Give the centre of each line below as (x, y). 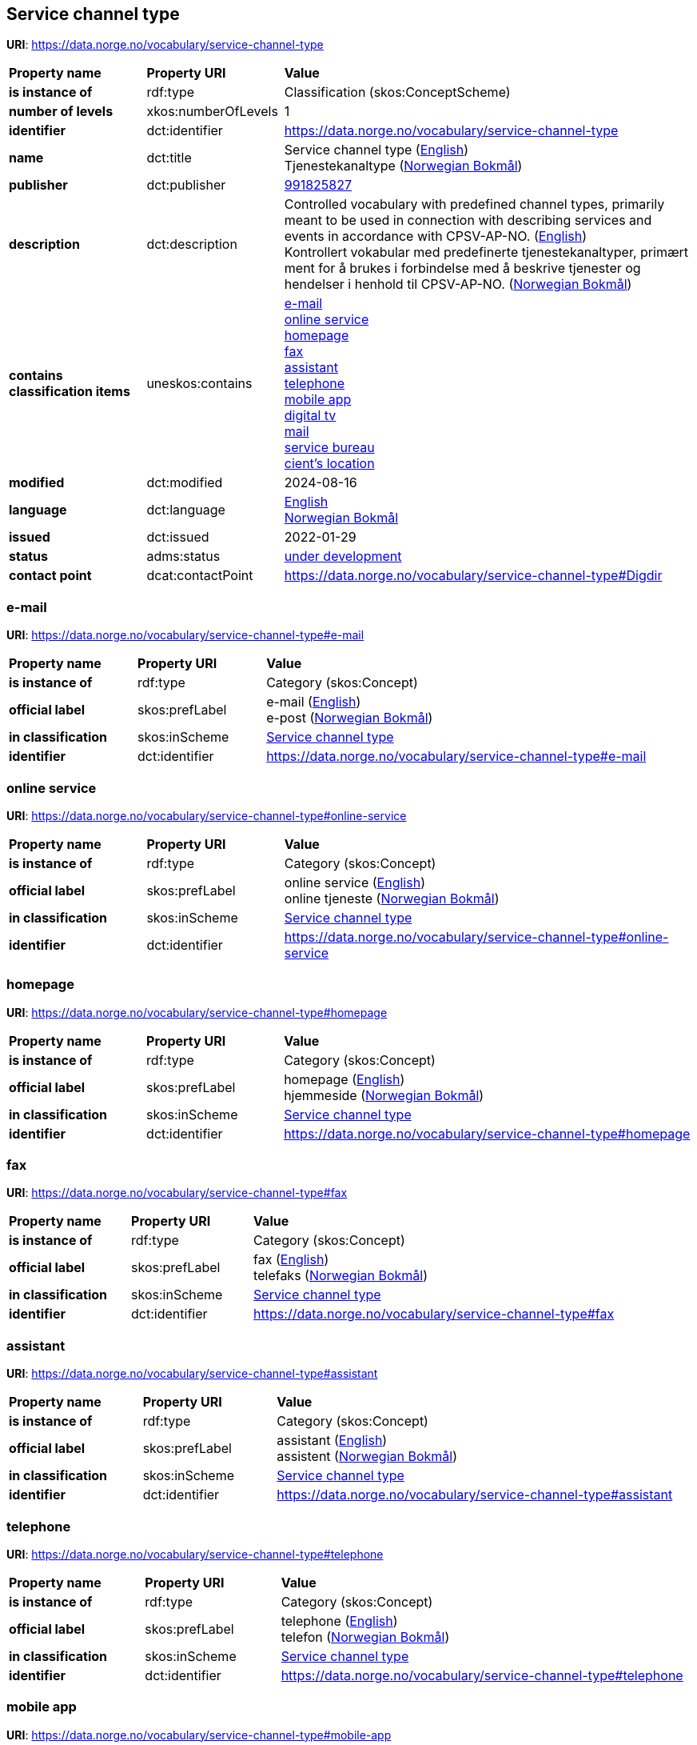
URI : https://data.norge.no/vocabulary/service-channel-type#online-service (207, 815)
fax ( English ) (291, 1260)
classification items (70, 392)
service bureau (329, 448)
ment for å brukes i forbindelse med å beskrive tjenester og (462, 268)
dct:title (169, 158)
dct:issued (178, 537)
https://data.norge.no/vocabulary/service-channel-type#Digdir (473, 576)
